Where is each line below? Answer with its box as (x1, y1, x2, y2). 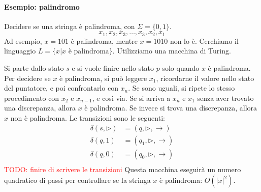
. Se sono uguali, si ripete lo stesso (128, 83, 235, 93)
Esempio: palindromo (4, 1, 80, 12)
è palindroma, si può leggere (59, 72, 147, 83)
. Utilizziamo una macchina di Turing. (112, 45, 231, 56)
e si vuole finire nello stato (72, 63, 154, 73)
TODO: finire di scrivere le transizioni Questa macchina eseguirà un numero (4, 163, 241, 174)
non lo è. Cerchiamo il (170, 35, 239, 46)
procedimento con (4, 92, 59, 103)
